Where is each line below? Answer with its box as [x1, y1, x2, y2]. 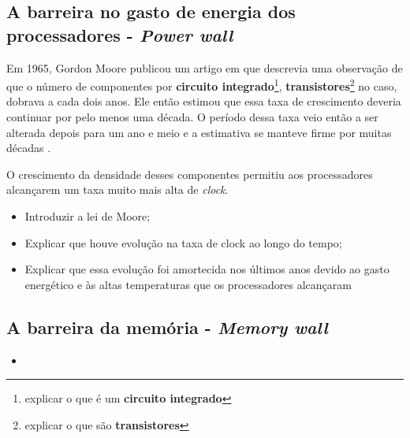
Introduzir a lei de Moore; [24, 208, 151, 224]
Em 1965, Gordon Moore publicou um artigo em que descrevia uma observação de [6, 59, 403, 76]
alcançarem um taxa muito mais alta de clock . [6, 181, 229, 198]
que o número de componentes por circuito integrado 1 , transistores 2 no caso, [6, 76, 397, 94]
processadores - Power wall [6, 22, 233, 46]
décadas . [6, 139, 51, 156]
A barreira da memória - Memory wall [6, 314, 328, 339]
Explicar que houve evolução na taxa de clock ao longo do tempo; [24, 234, 342, 251]
